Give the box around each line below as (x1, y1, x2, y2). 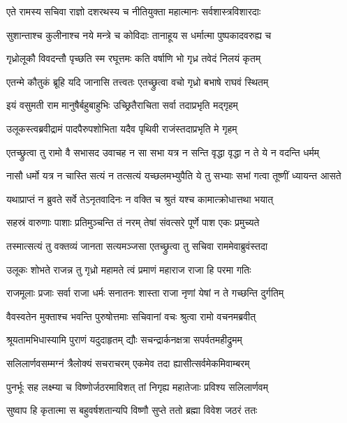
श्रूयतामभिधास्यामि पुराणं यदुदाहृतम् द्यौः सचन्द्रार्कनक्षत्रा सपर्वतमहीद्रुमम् (6, 332, 242, 347)
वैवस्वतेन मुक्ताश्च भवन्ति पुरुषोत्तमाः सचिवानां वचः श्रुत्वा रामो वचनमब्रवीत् (6, 309, 256, 323)
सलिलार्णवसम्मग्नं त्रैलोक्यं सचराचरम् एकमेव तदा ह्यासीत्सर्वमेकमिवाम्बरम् (6, 355, 250, 370)
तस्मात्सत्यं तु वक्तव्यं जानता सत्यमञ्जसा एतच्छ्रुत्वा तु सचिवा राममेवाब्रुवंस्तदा (6, 238, 268, 253)
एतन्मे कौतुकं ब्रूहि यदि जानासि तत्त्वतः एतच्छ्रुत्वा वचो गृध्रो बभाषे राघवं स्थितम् (6, 74, 269, 89)
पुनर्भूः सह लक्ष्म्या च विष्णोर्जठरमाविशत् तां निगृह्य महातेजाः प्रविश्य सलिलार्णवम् (6, 379, 268, 394)
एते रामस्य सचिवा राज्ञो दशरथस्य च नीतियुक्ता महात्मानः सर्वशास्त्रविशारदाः (6, 4, 261, 18)
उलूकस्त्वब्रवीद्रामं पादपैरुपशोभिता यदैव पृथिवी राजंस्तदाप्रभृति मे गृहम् (6, 121, 237, 135)
